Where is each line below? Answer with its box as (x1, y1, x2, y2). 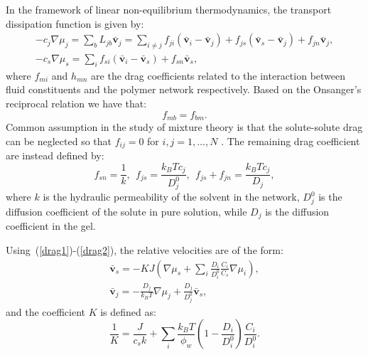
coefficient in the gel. (6, 218, 96, 233)
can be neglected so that (6, 133, 112, 148)
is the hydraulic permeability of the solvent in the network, (43, 189, 300, 204)
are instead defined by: (6, 148, 104, 163)
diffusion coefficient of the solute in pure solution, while (6, 204, 247, 219)
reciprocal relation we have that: (6, 96, 147, 111)
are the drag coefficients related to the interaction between (91, 68, 346, 83)
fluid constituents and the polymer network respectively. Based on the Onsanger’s (6, 82, 362, 97)
